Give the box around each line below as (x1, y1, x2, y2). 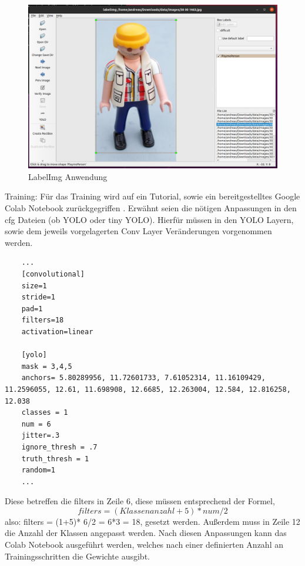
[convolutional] (21, 270, 85, 278)
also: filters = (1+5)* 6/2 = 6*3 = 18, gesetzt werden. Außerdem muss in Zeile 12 (5, 515, 300, 527)
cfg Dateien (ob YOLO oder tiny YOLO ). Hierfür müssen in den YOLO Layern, (5, 213, 294, 225)
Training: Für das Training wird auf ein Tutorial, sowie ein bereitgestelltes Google (5, 190, 300, 202)
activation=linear (21, 327, 93, 336)
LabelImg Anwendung (28, 170, 108, 182)
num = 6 (21, 419, 51, 428)
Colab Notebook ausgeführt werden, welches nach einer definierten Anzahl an (5, 538, 283, 551)
